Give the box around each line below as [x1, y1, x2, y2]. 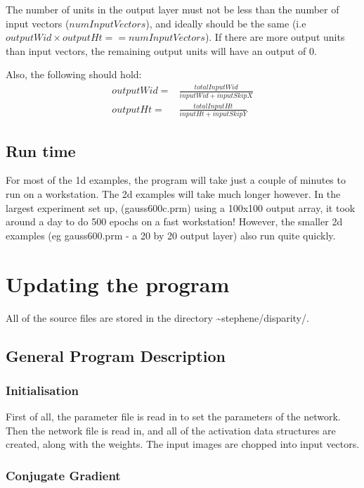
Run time [6, 139, 76, 161]
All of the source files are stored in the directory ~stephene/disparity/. [6, 310, 309, 325]
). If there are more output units [204, 30, 345, 44]
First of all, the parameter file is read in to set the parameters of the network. [6, 409, 341, 424]
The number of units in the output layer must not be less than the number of [6, 2, 339, 16]
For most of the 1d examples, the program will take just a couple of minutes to [6, 173, 346, 187]
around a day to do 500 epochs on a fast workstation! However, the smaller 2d [6, 214, 343, 229]
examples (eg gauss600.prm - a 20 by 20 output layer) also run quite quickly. [6, 227, 336, 242]
